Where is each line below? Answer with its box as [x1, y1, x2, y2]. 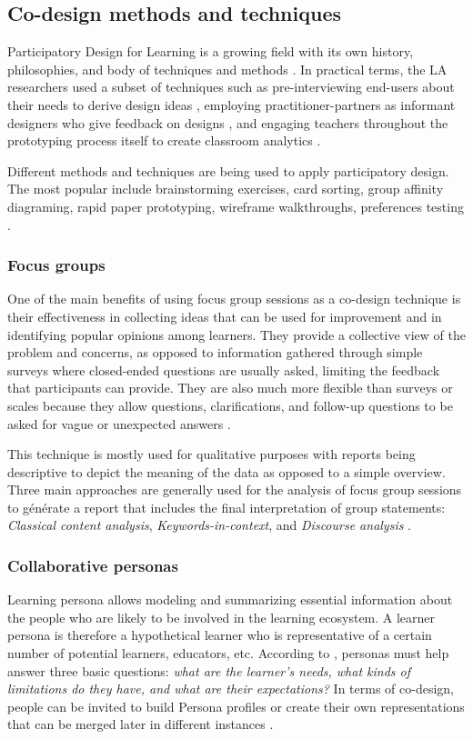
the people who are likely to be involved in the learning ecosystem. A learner [7, 607, 436, 626]
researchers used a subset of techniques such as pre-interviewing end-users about [7, 77, 455, 96]
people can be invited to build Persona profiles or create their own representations [7, 696, 465, 715]
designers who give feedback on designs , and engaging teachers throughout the [7, 113, 448, 132]
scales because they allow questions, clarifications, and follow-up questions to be [7, 395, 453, 414]
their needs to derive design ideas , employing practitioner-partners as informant [7, 95, 456, 114]
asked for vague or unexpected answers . [7, 414, 231, 433]
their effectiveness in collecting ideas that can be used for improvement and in [7, 306, 442, 325]
